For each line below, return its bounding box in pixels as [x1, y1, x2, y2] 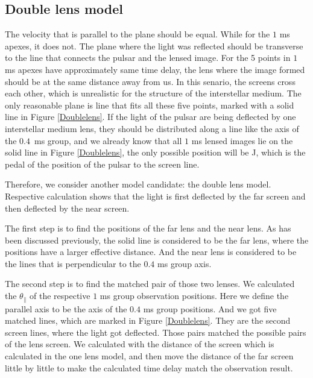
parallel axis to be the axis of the [5, 302, 127, 315]
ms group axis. [157, 257, 212, 269]
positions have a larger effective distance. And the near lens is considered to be [5, 245, 297, 258]
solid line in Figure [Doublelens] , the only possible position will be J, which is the [5, 146, 306, 159]
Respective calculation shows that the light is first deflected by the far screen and [5, 189, 306, 202]
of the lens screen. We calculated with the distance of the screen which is [5, 338, 274, 350]
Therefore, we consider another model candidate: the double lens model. [5, 178, 271, 191]
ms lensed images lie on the [191, 134, 293, 146]
